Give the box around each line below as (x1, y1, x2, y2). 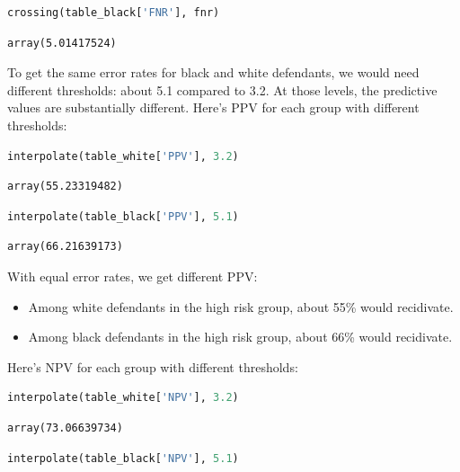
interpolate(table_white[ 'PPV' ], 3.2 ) (7, 149, 239, 163)
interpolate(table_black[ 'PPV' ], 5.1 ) (7, 209, 239, 223)
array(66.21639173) (7, 240, 123, 254)
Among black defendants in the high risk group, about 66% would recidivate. (28, 327, 453, 346)
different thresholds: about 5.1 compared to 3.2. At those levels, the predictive (7, 80, 438, 99)
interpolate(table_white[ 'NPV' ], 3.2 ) (7, 391, 239, 405)
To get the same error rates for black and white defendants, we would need (7, 63, 420, 82)
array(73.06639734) (7, 421, 123, 434)
